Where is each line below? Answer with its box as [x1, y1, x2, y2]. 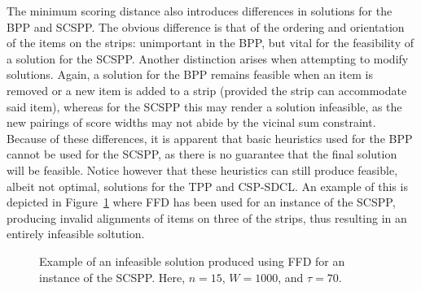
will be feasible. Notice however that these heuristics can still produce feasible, [7, 161, 398, 178]
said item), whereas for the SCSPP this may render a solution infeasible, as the [7, 98, 402, 115]
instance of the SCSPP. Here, [39, 268, 186, 285]
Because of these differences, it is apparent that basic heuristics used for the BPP [7, 129, 413, 146]
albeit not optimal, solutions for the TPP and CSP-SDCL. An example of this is [7, 177, 408, 194]
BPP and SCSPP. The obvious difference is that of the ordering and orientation [7, 18, 405, 35]
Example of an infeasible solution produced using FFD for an [39, 252, 345, 269]
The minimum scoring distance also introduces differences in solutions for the [7, 2, 392, 19]
